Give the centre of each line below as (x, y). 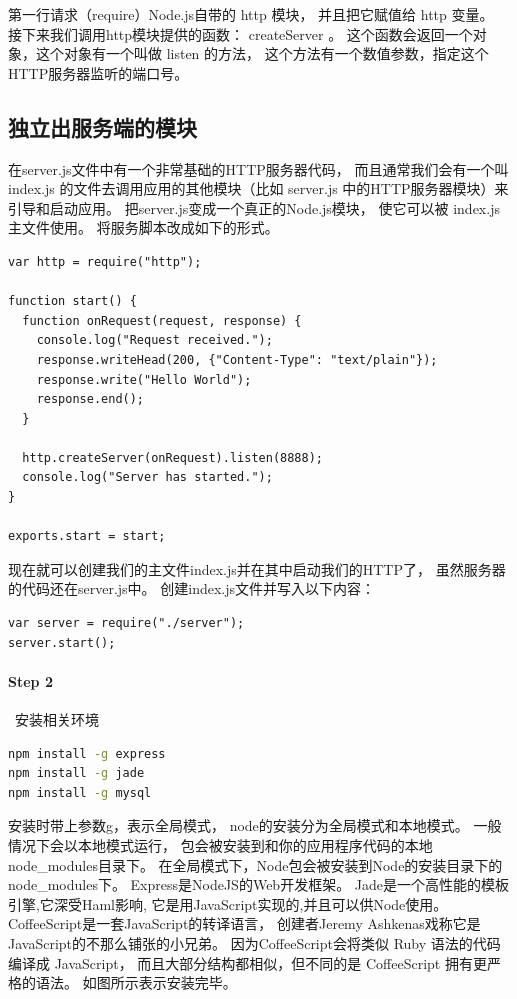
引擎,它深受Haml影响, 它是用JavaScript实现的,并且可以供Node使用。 (228, 903)
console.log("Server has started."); (147, 477)
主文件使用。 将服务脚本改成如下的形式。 (143, 227)
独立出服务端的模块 (102, 126)
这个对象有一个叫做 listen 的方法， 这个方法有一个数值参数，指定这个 (262, 53)
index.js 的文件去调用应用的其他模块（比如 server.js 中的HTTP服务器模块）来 (258, 188)
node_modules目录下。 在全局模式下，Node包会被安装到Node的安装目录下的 (255, 864)
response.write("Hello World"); (144, 379)
